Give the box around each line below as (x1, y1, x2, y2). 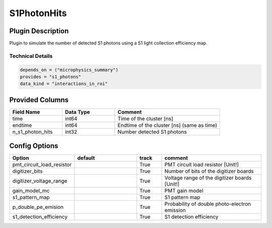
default (77, 155, 95, 162)
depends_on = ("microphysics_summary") (20, 67, 118, 72)
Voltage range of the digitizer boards (164, 174, 252, 181)
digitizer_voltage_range (12, 178, 67, 185)
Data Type (64, 108, 90, 115)
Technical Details (9, 52, 53, 59)
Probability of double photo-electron (164, 200, 251, 207)
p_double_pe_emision (12, 204, 64, 211)
